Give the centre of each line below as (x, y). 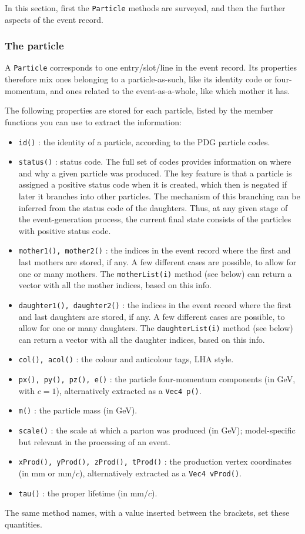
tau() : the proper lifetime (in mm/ (83, 493)
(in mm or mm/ (47, 473)
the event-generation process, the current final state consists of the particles (155, 219)
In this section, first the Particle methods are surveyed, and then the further (145, 8)
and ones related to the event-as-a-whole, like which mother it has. (170, 90)
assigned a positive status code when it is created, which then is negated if (153, 184)
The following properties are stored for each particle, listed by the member (139, 110)
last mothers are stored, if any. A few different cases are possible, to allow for (157, 262)
